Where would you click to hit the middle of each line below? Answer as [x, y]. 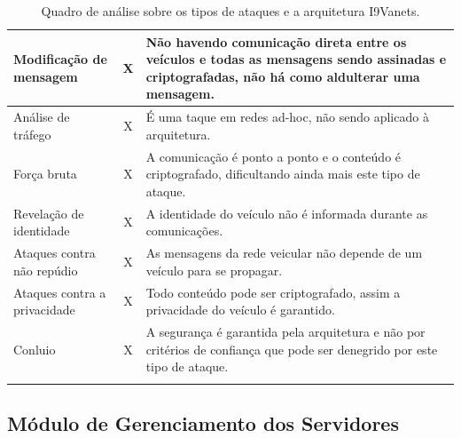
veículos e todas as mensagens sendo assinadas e [296, 59]
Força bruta [45, 174]
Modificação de [60, 59]
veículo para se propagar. [214, 270]
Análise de [42, 117]
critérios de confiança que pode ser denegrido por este [292, 349]
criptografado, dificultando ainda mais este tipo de [283, 174]
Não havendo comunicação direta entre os [276, 41]
